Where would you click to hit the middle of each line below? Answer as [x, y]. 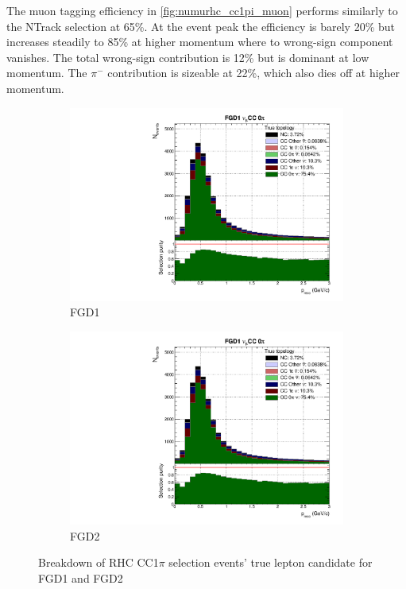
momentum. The [47, 73]
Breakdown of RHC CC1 [99, 562]
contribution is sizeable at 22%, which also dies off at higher [254, 73]
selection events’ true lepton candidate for [271, 562]
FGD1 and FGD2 [81, 577]
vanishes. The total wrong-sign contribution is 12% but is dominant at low [188, 57]
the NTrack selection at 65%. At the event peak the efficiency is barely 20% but [201, 26]
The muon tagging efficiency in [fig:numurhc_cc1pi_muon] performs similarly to [202, 10]
